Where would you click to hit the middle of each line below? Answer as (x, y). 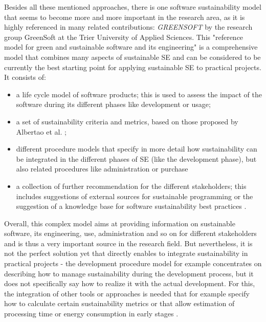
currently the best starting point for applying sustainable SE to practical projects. (133, 67)
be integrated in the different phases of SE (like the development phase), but (136, 158)
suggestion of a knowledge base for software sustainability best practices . (131, 206)
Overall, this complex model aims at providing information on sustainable (120, 223)
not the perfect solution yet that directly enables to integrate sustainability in (126, 253)
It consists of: (25, 77)
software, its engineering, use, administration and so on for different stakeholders (130, 233)
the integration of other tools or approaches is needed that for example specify (127, 293)
